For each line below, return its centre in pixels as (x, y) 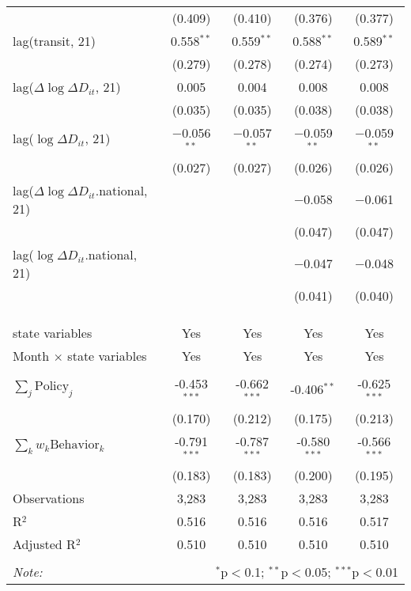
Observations (49, 498)
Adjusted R (44, 544)
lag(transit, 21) (55, 41)
